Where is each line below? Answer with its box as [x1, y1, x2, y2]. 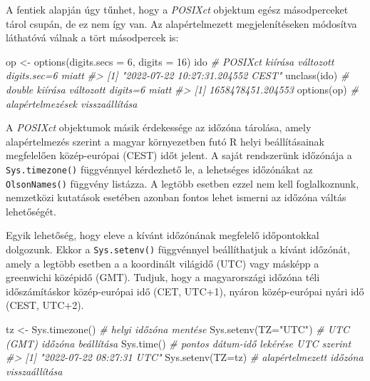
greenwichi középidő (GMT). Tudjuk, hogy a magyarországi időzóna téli [6, 270, 320, 285]
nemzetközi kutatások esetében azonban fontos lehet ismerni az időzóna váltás [6, 190, 346, 205]
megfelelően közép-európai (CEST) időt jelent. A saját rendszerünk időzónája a [6, 148, 352, 163]
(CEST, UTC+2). [6, 298, 84, 313]
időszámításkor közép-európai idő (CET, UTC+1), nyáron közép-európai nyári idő [6, 283, 364, 298]
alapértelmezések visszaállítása [6, 96, 138, 111]
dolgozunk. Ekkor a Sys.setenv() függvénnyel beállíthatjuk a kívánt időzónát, [6, 242, 350, 257]
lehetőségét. [6, 203, 56, 218]
